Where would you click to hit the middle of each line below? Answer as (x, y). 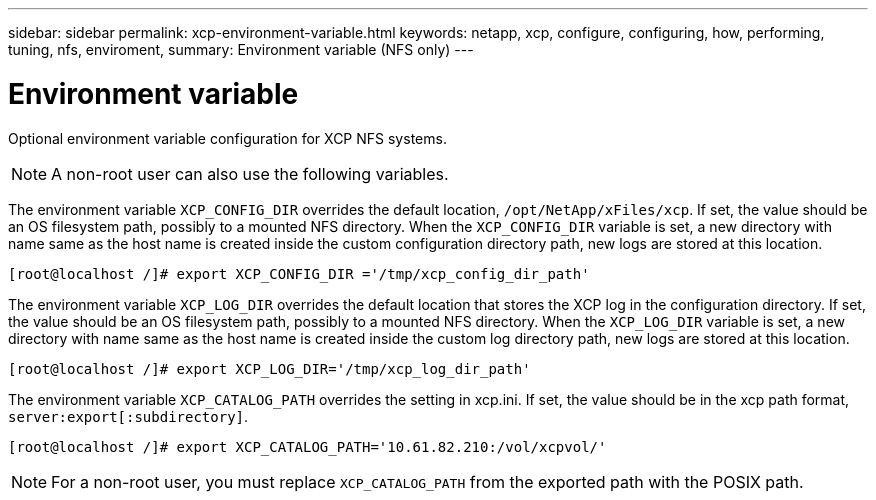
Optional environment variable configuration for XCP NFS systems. (227, 138)
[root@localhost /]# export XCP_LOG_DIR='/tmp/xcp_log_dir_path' (269, 368)
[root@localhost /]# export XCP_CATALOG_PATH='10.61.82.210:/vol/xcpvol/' (307, 446)
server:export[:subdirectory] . (128, 416)
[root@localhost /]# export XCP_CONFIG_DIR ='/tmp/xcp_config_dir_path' (299, 273)
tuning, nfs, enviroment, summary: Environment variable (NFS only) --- (241, 49)
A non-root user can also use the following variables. (250, 173)
